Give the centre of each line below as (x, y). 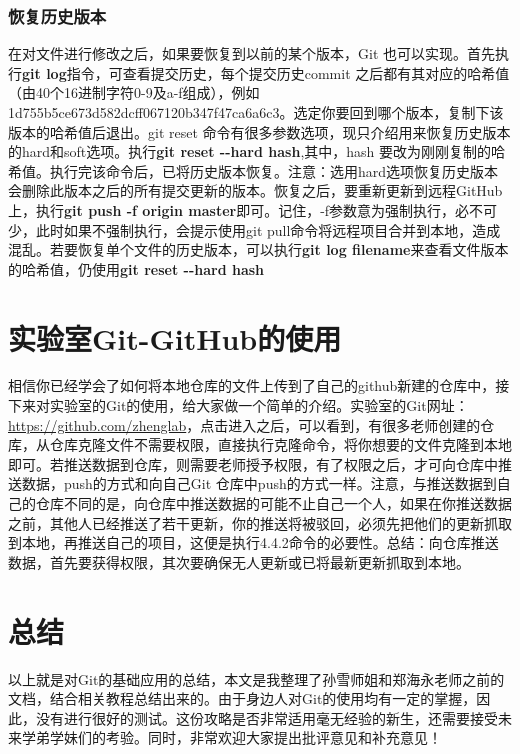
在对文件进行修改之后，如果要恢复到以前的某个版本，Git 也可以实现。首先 (251, 53)
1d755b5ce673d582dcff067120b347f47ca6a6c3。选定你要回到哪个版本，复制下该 (256, 112)
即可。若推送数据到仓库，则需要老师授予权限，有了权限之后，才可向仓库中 (253, 463)
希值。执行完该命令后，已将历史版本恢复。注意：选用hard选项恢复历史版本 (253, 170)
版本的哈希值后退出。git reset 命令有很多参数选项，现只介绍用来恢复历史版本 (259, 131)
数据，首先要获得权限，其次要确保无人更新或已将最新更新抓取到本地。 (239, 561)
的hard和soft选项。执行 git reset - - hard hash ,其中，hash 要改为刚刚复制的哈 (257, 151)
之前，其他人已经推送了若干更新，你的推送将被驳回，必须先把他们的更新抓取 (260, 522)
